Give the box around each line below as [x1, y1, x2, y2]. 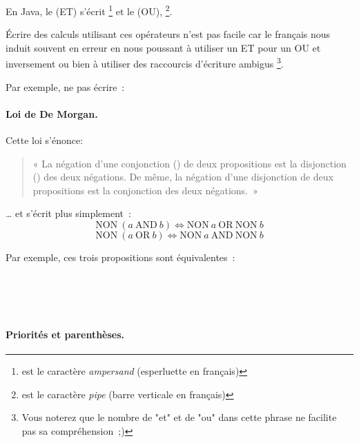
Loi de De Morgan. [6, 106, 98, 121]
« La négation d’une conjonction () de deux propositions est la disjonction [32, 156, 347, 170]
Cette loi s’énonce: [6, 133, 84, 147]
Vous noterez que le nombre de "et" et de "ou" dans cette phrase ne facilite [21, 410, 337, 424]
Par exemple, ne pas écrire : [6, 79, 125, 94]
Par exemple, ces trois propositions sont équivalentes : [6, 250, 235, 265]
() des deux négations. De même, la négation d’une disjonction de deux [32, 169, 333, 184]
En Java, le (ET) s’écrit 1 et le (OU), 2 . [6, 2, 173, 18]
